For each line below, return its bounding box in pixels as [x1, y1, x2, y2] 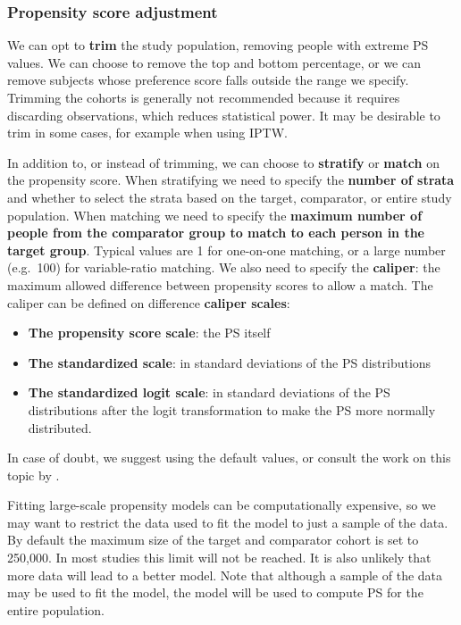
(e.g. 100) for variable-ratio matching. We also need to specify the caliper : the [7, 258, 440, 277]
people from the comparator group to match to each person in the [7, 223, 424, 242]
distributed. [28, 418, 92, 437]
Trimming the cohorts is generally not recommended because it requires [7, 88, 400, 106]
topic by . [7, 465, 60, 484]
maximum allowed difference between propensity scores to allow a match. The [7, 275, 433, 294]
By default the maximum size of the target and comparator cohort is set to [7, 530, 419, 549]
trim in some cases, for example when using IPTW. [7, 123, 288, 142]
